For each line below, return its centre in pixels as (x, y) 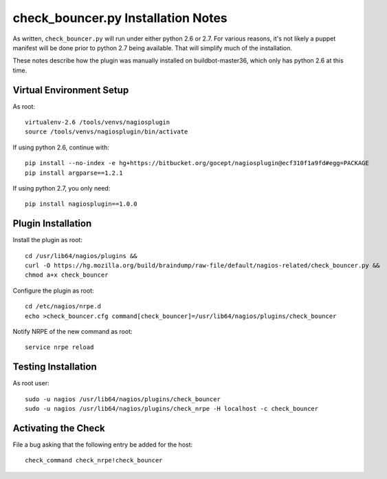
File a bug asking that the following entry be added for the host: (103, 445)
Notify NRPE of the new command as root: (73, 331)
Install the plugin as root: (47, 240)
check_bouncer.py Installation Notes (120, 18)
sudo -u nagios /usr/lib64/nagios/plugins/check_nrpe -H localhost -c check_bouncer (172, 409)
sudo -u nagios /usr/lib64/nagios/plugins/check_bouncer (123, 399)
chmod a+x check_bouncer (67, 275)
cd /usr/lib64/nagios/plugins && (81, 256)
